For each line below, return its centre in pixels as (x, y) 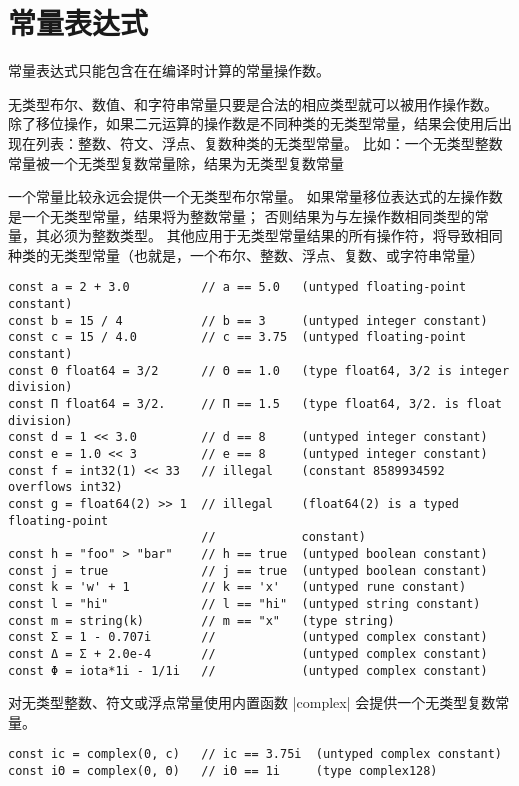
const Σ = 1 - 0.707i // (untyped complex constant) (248, 637)
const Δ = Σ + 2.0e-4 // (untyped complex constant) (248, 653)
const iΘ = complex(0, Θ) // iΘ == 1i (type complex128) (223, 771)
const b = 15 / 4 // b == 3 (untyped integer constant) (248, 320)
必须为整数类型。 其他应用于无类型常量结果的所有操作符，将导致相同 (276, 235)
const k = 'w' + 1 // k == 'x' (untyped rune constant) (237, 587)
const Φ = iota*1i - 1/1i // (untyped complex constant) (248, 670)
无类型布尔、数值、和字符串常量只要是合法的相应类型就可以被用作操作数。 (253, 103)
